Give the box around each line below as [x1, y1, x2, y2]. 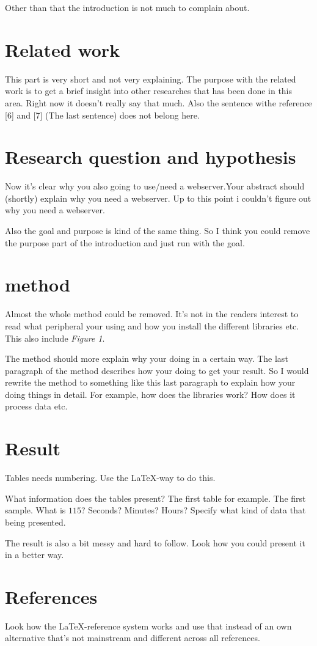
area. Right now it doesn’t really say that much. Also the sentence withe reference [5, 96, 312, 109]
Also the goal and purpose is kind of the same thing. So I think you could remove [5, 224, 310, 237]
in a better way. [5, 548, 64, 561]
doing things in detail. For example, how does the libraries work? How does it [5, 387, 296, 400]
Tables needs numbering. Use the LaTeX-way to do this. [5, 471, 216, 484]
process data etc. [5, 400, 68, 413]
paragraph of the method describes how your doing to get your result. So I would [5, 364, 309, 376]
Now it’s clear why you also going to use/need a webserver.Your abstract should [5, 180, 305, 193]
